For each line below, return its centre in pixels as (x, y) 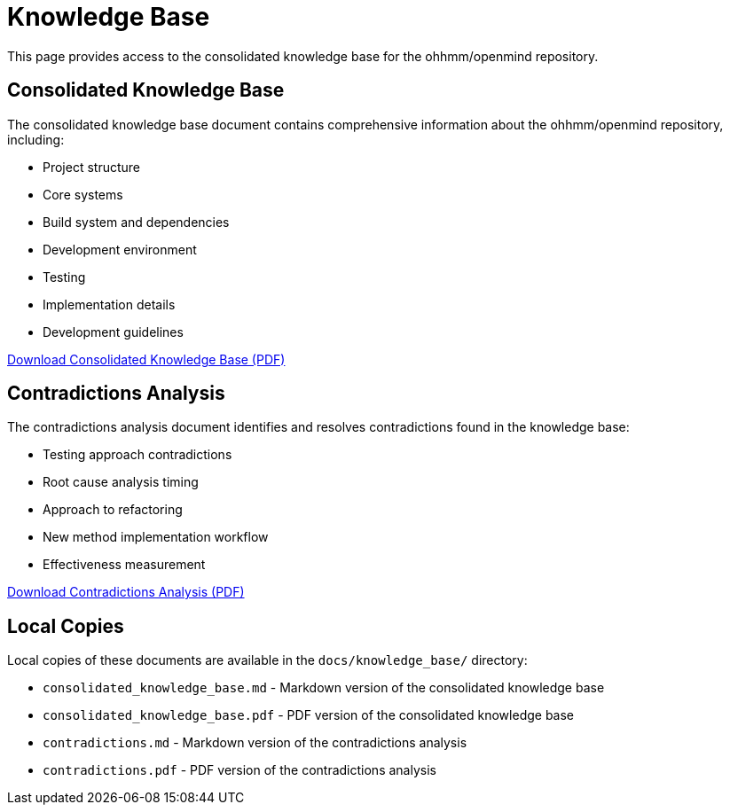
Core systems (83, 194)
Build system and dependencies (136, 222)
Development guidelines (113, 332)
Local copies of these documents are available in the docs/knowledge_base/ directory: (267, 660)
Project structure (92, 167)
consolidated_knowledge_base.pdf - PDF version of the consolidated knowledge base (309, 715)
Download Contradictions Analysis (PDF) (126, 592)
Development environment (120, 249)
